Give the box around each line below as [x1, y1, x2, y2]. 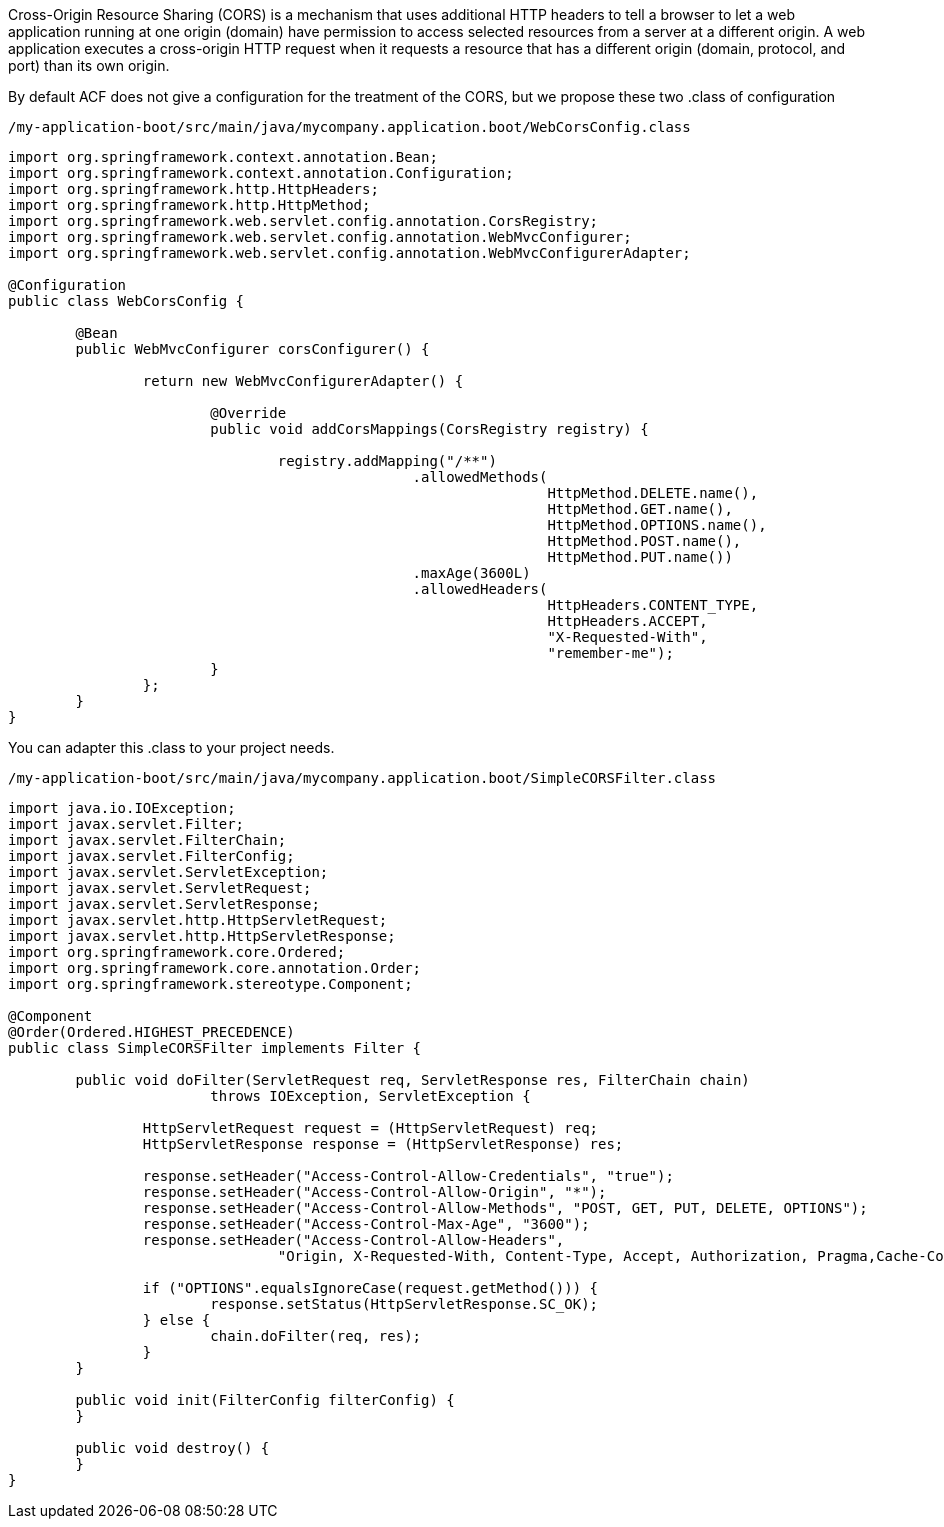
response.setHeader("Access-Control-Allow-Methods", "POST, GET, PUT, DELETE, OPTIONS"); [142, 1200, 868, 1216]
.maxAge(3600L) [412, 565, 531, 581]
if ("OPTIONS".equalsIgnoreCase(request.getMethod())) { [142, 1280, 599, 1296]
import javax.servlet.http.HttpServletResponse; [8, 928, 396, 944]
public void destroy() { [75, 1440, 270, 1456]
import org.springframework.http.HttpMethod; [8, 197, 371, 213]
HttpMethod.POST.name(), [547, 533, 742, 549]
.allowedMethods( [412, 469, 548, 485]
